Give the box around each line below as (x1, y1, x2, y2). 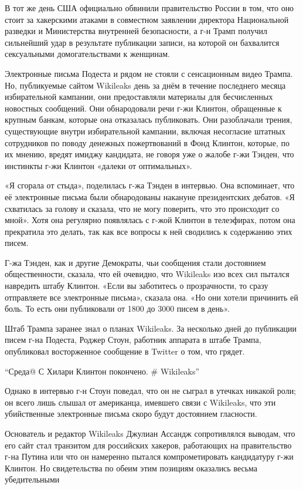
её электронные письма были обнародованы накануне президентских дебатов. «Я (5, 190, 295, 203)
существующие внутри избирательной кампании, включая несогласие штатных (5, 124, 285, 137)
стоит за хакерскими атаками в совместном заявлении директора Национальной (5, 13, 289, 25)
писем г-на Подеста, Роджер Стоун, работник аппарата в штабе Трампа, (5, 333, 261, 346)
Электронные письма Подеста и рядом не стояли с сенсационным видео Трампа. (5, 67, 293, 79)
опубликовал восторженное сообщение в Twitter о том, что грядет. (5, 345, 245, 358)
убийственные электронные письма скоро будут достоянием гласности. (5, 407, 257, 420)
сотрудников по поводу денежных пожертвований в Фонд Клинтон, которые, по (5, 136, 290, 149)
